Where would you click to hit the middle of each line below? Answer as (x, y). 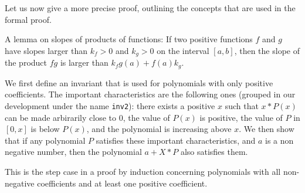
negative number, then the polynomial (73, 152)
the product (26, 62)
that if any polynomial (45, 140)
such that (242, 105)
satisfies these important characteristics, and (176, 140)
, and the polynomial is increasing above (159, 129)
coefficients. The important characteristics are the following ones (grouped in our (150, 94)
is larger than (84, 62)
